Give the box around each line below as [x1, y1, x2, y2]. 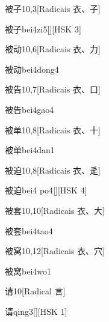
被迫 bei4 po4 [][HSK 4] [5, 184, 87, 196]
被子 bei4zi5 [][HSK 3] [5, 22, 81, 35]
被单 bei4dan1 [5, 144, 55, 156]
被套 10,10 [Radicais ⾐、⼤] [5, 204, 105, 216]
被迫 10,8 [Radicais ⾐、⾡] [5, 163, 101, 176]
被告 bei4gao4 [5, 103, 54, 115]
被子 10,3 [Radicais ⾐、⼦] [5, 2, 101, 14]
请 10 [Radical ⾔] [5, 285, 66, 297]
